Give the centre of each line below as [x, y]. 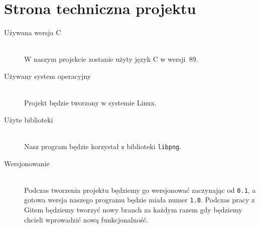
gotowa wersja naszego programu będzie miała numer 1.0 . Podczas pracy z [140, 200]
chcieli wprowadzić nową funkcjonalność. [86, 219]
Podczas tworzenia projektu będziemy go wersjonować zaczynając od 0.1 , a [140, 190]
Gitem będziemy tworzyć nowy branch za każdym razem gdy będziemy [133, 210]
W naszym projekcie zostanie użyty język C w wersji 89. [111, 59]
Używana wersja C [33, 32]
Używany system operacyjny [48, 76]
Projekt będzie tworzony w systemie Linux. [90, 103]
